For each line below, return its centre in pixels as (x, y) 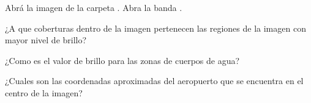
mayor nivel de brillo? (46, 40)
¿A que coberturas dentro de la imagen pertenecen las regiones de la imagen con (155, 28)
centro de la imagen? (44, 92)
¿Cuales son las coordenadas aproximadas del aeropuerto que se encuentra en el (154, 81)
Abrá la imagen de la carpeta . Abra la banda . (94, 7)
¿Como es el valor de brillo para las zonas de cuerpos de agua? (122, 60)
